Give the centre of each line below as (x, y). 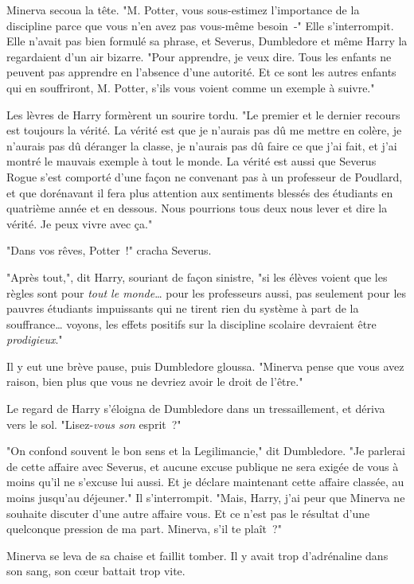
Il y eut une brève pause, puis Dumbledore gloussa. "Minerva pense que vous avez (205, 366)
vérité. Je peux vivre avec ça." (80, 223)
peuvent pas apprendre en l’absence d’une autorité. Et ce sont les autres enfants (201, 72)
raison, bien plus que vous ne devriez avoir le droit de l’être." (155, 382)
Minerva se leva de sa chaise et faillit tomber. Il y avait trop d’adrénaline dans (197, 555)
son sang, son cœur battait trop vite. (96, 571)
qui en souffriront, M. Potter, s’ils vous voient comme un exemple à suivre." (191, 87)
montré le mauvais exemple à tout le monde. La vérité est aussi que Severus (191, 161)
